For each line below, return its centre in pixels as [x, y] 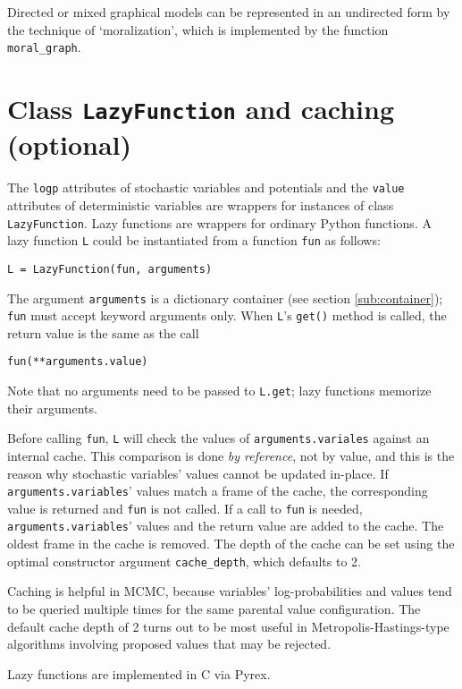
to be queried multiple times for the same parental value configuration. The [214, 608]
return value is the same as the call [103, 332]
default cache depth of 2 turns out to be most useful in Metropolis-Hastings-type [228, 626]
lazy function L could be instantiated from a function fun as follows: [194, 240]
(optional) [70, 145]
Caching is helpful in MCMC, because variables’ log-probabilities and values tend [230, 591]
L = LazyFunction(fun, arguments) [110, 269]
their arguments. [52, 408]
